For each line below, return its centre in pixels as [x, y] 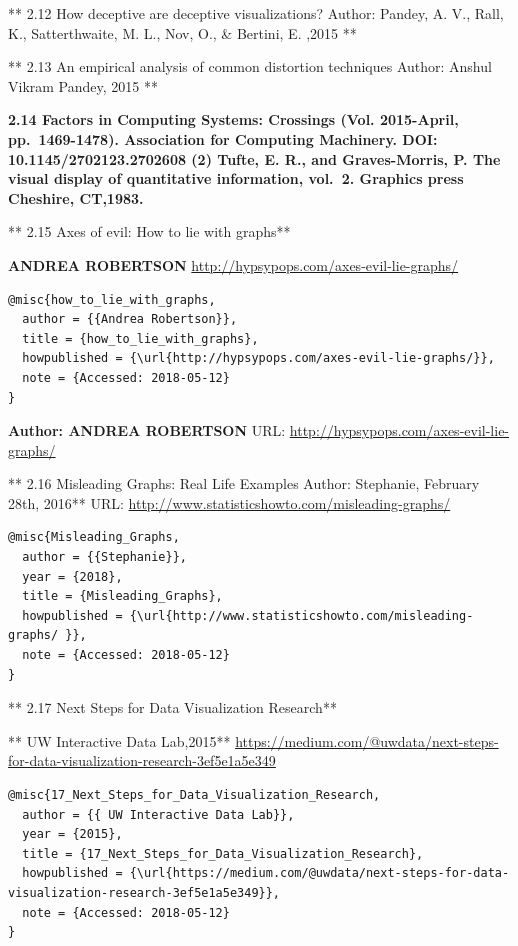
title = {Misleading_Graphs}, [122, 596]
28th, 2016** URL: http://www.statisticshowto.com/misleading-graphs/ [229, 502]
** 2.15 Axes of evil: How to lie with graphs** [149, 231]
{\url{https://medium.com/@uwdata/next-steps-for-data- [319, 873]
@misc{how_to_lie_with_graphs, [112, 299]
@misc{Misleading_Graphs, [94, 537]
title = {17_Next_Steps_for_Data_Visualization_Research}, [223, 853]
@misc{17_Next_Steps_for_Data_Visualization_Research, [194, 795]
